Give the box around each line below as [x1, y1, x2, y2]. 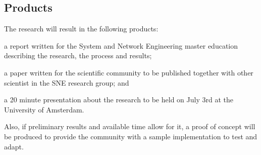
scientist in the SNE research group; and [4, 77, 129, 88]
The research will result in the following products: [4, 23, 159, 34]
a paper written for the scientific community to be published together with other [4, 67, 253, 77]
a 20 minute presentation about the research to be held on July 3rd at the [4, 94, 233, 105]
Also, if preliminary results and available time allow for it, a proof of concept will [4, 121, 255, 132]
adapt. [4, 141, 24, 151]
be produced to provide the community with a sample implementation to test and [4, 131, 257, 141]
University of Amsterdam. [4, 104, 84, 114]
